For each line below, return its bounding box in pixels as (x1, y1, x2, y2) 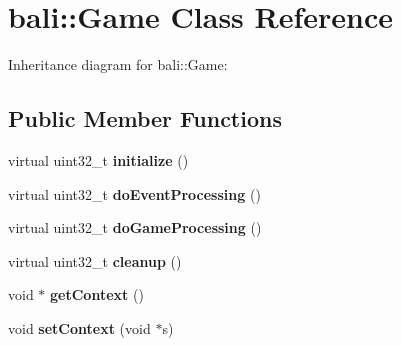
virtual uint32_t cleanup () (8, 250, 182, 271)
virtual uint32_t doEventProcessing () (8, 183, 261, 204)
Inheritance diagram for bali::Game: (8, 54, 228, 75)
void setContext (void (8, 317, 151, 338)
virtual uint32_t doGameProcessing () (8, 217, 262, 238)
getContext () (50, 284, 144, 305)
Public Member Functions (8, 103, 282, 134)
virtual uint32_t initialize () (8, 149, 189, 170)
